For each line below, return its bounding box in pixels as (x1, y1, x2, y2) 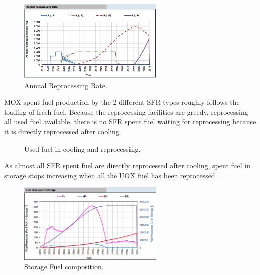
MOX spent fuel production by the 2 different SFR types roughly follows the (4, 97, 240, 107)
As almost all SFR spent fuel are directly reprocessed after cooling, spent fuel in (4, 160, 251, 171)
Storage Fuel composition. (24, 261, 104, 272)
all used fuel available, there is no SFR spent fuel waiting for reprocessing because (4, 116, 256, 127)
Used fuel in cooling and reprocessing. (24, 143, 141, 154)
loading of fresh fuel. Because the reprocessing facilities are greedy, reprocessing (4, 106, 248, 117)
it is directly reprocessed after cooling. (4, 126, 121, 136)
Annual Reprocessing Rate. (24, 80, 107, 90)
